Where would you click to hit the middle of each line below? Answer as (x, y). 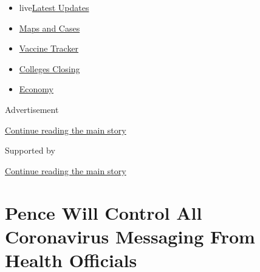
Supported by (30, 150)
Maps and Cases (50, 28)
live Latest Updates (54, 7)
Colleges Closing (50, 68)
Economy (36, 89)
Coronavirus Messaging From (130, 236)
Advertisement (32, 109)
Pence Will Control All (104, 212)
